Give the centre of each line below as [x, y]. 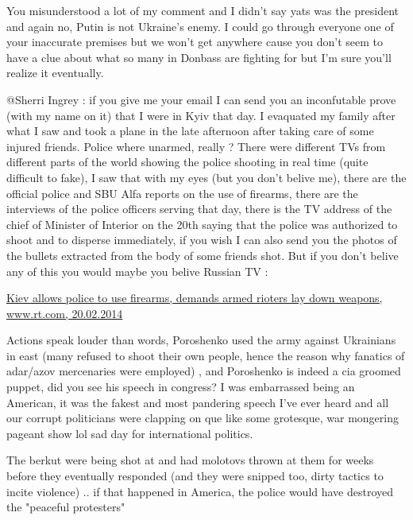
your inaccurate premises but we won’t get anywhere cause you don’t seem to [195, 42]
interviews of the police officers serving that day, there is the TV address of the [199, 209]
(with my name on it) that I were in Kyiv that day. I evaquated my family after [201, 115]
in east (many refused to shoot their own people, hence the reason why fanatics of [206, 355]
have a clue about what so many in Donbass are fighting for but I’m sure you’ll [199, 57]
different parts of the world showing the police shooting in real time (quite [187, 162]
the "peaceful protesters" [66, 507]
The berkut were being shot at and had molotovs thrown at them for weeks [190, 460]
